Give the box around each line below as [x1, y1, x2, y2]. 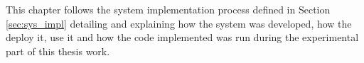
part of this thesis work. [6, 43, 110, 58]
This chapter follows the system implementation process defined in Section [6, 2, 331, 16]
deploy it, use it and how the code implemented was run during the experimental [6, 30, 359, 45]
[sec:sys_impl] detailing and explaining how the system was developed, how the [6, 16, 352, 30]
